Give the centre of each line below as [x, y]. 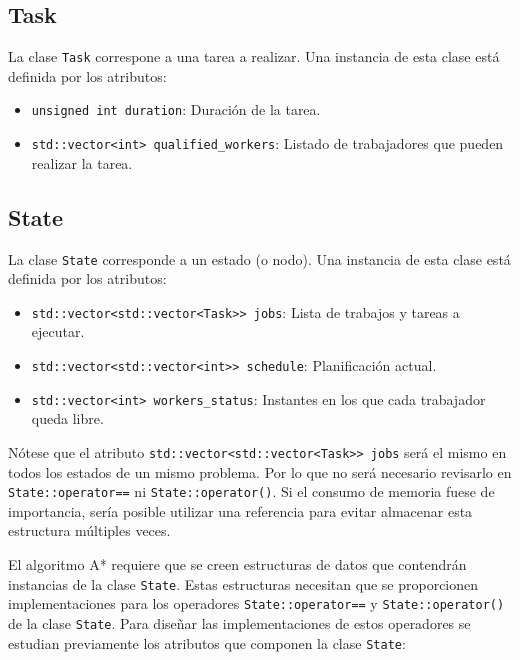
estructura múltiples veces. [89, 530]
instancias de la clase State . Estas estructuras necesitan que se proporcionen [243, 583]
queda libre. [67, 418]
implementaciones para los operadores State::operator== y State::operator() [256, 603]
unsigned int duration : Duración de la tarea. [176, 109]
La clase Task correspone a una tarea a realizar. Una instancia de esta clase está [254, 56]
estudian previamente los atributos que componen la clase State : [207, 642]
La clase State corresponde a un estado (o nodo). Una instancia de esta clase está [259, 258]
